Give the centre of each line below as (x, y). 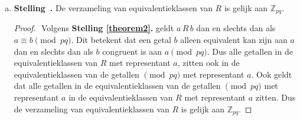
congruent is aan (132, 51)
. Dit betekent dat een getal (121, 40)
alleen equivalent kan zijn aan (234, 40)
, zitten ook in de (208, 63)
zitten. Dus (275, 97)
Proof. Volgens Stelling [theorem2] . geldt (94, 28)
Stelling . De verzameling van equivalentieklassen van (113, 8)
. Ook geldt (272, 74)
